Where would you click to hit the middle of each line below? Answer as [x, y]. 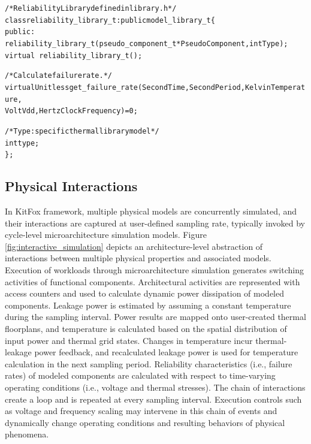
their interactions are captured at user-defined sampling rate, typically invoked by [155, 223]
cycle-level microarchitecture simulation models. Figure [106, 235]
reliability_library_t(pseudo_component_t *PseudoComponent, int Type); [147, 43]
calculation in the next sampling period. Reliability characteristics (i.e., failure [149, 363]
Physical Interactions [71, 186]
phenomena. [27, 434]
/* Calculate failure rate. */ [59, 76]
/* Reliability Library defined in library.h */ [91, 8]
